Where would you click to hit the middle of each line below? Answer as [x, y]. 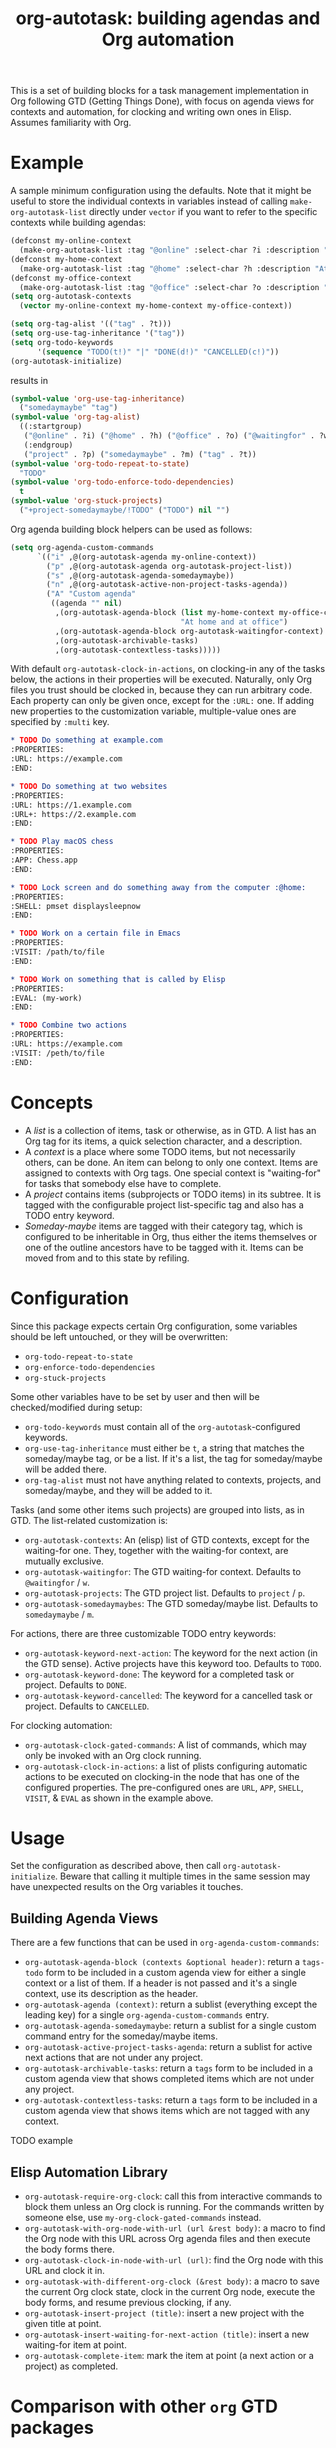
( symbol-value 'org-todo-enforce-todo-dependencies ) [122, 482]
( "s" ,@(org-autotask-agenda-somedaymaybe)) [140, 575]
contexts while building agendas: [78, 223]
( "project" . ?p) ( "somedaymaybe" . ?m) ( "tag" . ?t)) [140, 454]
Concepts [51, 1102]
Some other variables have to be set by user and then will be [135, 1396]
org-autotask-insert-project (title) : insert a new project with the [164, 2313]
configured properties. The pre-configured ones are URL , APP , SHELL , [164, 1787]
